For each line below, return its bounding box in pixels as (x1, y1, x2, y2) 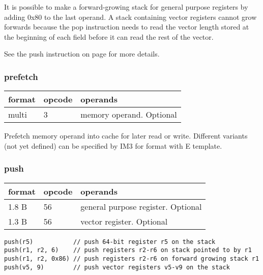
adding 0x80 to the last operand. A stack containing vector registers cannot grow (4, 11, 257, 22)
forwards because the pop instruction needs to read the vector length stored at (4, 21, 249, 32)
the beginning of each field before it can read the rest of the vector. (4, 31, 214, 42)
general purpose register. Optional (80, 200, 202, 212)
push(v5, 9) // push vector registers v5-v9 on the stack (4, 263, 230, 271)
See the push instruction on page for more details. (4, 48, 160, 59)
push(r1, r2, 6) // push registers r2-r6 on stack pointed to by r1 (4, 246, 252, 254)
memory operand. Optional (80, 108, 177, 121)
